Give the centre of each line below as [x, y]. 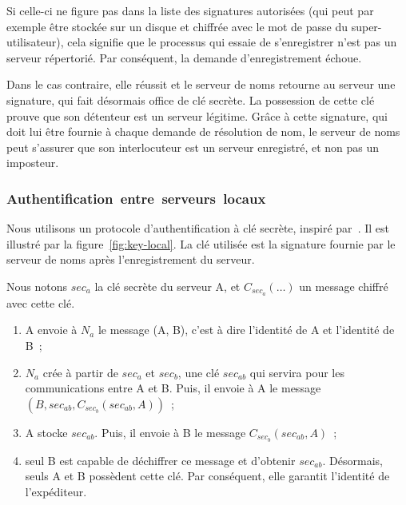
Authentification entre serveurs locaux [136, 198]
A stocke [46, 432]
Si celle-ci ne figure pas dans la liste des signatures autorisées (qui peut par [190, 10]
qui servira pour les [297, 372]
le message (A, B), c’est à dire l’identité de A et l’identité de [246, 330]
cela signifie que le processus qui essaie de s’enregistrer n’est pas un [232, 42]
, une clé [199, 372]
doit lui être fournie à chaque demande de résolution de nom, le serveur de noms [203, 131]
